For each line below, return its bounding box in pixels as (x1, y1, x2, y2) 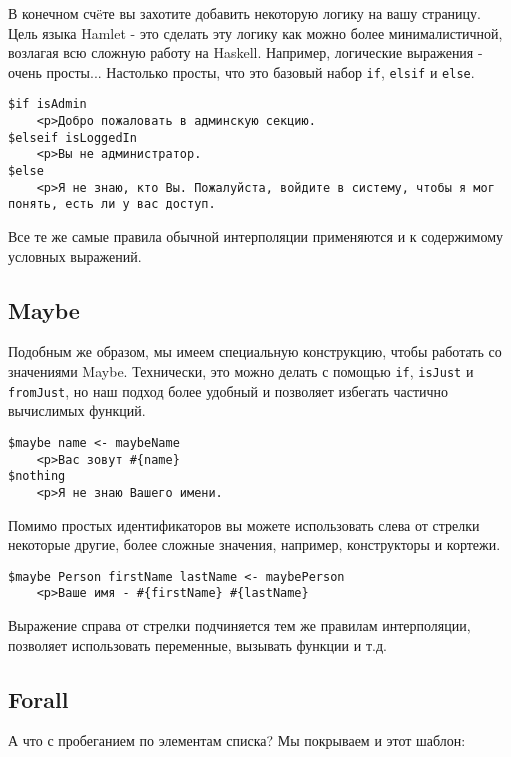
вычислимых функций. (8, 400, 146, 421)
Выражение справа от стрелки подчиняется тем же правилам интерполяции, (8, 615, 471, 636)
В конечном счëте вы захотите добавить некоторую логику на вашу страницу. (8, 3, 481, 23)
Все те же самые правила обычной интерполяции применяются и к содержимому (8, 226, 504, 247)
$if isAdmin (8, 97, 87, 112)
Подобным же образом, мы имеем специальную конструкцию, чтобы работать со (8, 341, 502, 362)
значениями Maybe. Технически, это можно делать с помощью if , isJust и (8, 361, 474, 382)
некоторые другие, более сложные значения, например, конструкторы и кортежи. (8, 534, 501, 555)
